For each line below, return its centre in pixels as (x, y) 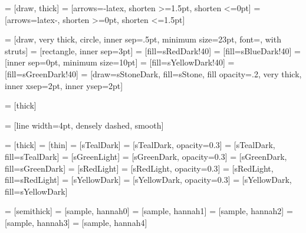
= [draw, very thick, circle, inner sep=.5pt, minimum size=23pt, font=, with (143, 39)
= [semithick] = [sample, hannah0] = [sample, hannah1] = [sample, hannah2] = (149, 211)
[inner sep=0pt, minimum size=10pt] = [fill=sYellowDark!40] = (120, 62)
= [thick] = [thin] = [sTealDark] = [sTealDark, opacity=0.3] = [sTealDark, (140, 145)
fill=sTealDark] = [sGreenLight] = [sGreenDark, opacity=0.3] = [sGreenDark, (146, 156)
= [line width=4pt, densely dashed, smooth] (84, 125)
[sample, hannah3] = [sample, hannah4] (76, 222)
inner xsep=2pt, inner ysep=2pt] (64, 85)
